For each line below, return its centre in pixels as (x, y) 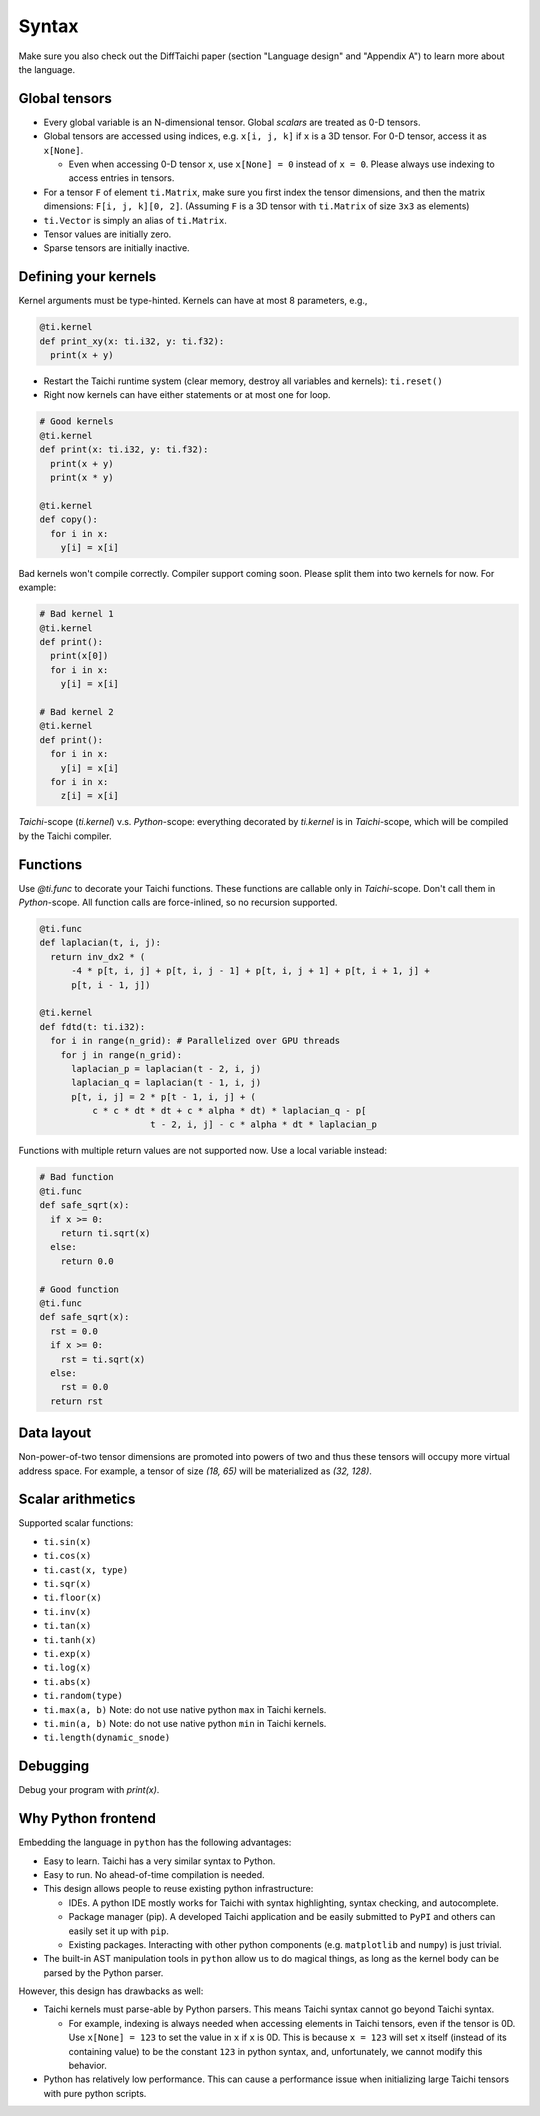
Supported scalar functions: (76, 1523)
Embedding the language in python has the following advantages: (155, 1842)
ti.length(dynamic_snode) (107, 1738)
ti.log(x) (67, 1668)
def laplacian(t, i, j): (100, 943)
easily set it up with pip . (118, 1931)
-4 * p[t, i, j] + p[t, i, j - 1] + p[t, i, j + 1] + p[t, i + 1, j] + (250, 971)
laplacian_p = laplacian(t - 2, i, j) (166, 1068)
